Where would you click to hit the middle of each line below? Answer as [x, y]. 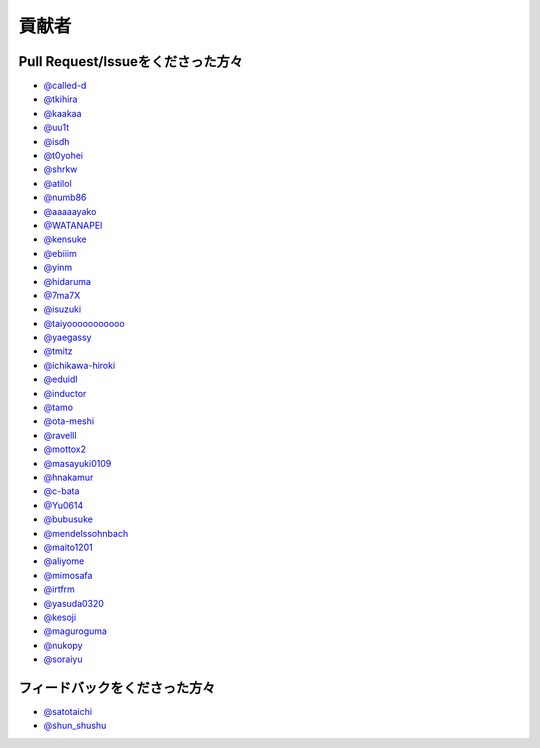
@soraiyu [63, 659]
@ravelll [60, 435]
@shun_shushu [75, 726]
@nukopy [63, 645]
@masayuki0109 [77, 463]
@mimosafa [68, 575]
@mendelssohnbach [86, 533]
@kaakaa [62, 113]
